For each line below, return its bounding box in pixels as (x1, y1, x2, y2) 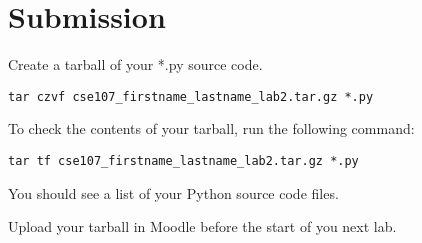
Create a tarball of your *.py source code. (8, 54, 263, 75)
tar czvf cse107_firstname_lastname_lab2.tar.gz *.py (8, 89, 374, 104)
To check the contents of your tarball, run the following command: (8, 118, 415, 139)
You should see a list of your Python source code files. (8, 182, 339, 203)
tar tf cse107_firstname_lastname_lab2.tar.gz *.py (8, 153, 359, 168)
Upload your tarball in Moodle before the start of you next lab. (8, 216, 397, 237)
